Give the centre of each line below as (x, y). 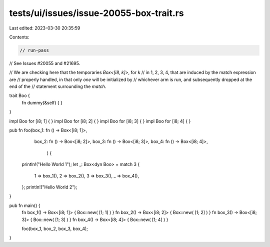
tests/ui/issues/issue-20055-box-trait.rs (97, 13)
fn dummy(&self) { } (42, 102)
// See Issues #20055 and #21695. (45, 63)
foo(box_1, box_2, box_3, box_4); (55, 228)
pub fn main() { (25, 205)
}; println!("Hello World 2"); (49, 187)
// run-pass (34, 50)
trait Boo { (19, 95)
